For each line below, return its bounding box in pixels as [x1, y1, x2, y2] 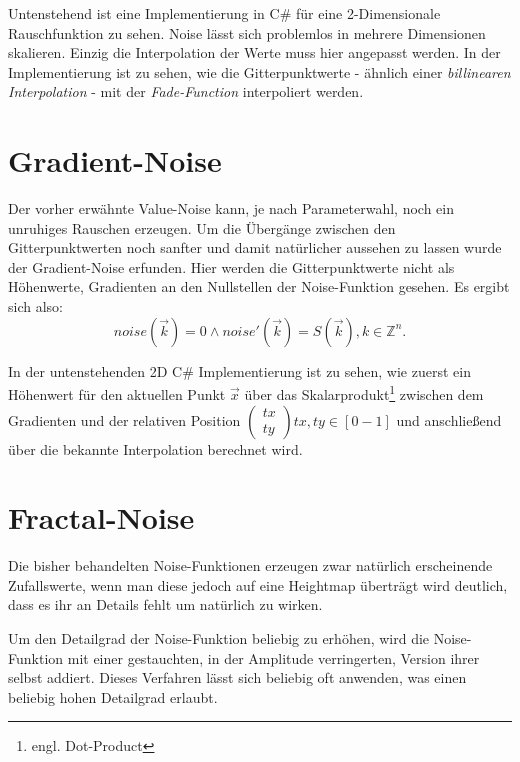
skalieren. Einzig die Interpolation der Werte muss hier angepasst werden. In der [8, 42, 501, 63]
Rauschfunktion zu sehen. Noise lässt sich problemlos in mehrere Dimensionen [8, 22, 486, 43]
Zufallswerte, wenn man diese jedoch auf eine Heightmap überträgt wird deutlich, [8, 574, 508, 595]
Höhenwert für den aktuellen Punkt [8, 383, 226, 404]
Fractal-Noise [8, 497, 195, 538]
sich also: [8, 296, 63, 317]
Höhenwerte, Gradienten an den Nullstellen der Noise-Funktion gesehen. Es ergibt [8, 276, 510, 297]
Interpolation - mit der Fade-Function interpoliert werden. [8, 81, 364, 102]
